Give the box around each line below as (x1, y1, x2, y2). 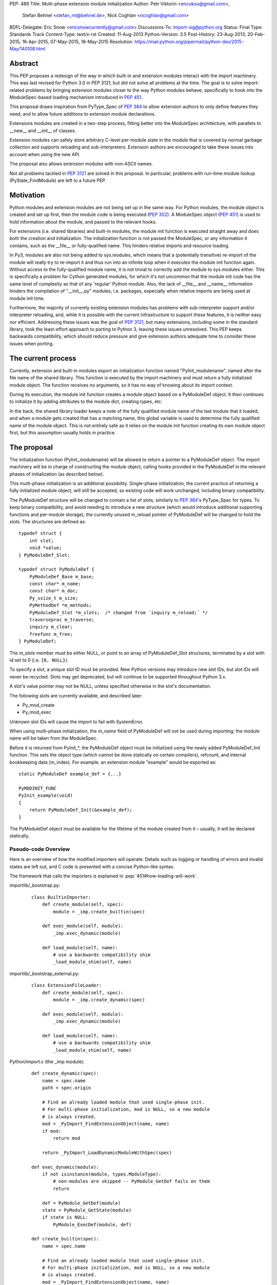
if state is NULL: (42, 1215, 89, 1220)
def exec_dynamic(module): (31, 1164, 100, 1170)
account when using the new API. (9, 151, 81, 157)
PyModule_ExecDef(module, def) (53, 1221, 132, 1227)
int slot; (29, 538, 54, 543)
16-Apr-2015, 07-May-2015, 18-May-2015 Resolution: (22, 39, 133, 45)
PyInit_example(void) (18, 793, 73, 799)
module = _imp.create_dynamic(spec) (53, 997, 146, 1002)
